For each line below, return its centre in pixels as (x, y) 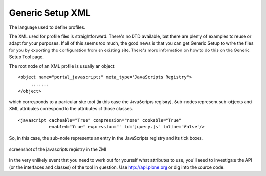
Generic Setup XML (50, 13)
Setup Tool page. (26, 57)
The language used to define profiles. (47, 27)
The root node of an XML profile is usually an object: (62, 66)
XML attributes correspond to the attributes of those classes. (71, 109)
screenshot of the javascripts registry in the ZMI (58, 149)
